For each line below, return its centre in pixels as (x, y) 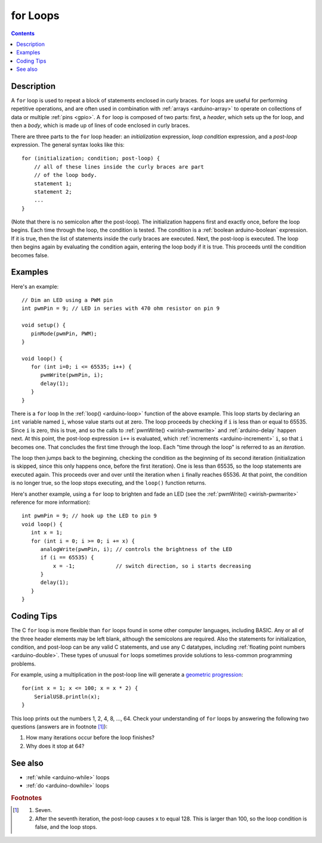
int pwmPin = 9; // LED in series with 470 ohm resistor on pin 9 (121, 309)
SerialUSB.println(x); (67, 696)
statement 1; (53, 183)
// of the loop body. (66, 175)
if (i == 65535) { (67, 558)
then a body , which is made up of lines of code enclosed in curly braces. (100, 126)
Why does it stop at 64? (55, 746)
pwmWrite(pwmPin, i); (72, 375)
